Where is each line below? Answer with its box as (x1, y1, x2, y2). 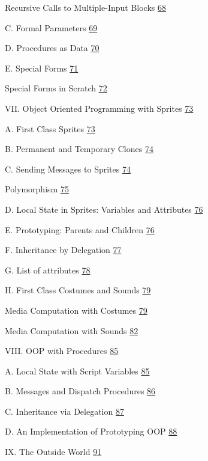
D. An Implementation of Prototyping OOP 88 (5, 425, 177, 438)
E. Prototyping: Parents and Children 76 (5, 223, 155, 236)
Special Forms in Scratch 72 (5, 82, 107, 94)
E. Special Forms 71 (5, 61, 79, 74)
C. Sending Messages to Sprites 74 (5, 162, 131, 175)
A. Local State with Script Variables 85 (5, 364, 150, 377)
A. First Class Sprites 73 (5, 122, 95, 135)
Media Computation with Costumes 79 (5, 304, 147, 316)
